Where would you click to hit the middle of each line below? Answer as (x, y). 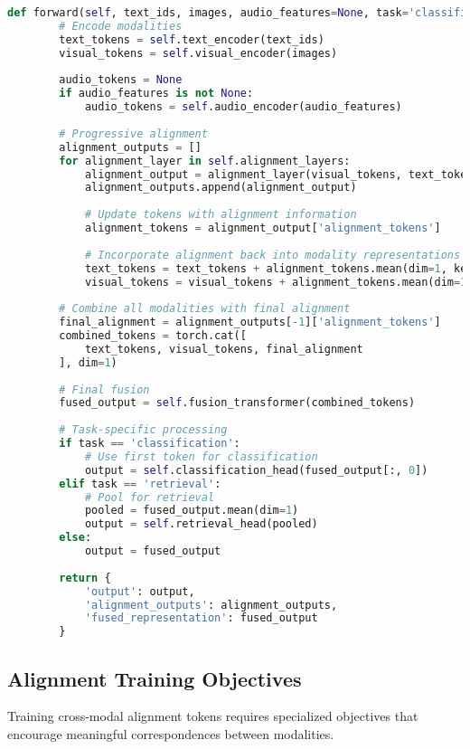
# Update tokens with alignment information (221, 215)
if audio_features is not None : (156, 94)
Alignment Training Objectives (155, 678)
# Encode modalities (121, 26)
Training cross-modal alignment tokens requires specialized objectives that (213, 716)
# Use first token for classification (201, 456)
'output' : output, (140, 591)
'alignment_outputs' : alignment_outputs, (211, 605)
